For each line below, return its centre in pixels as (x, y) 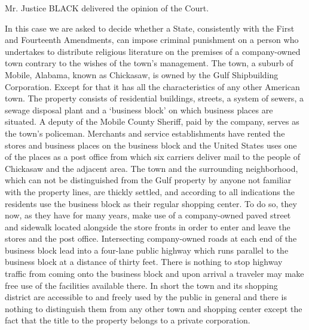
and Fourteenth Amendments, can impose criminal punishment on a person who (152, 40)
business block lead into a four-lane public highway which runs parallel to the (147, 250)
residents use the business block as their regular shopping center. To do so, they (151, 203)
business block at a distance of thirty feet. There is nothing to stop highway (144, 262)
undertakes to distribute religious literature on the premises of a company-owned (153, 51)
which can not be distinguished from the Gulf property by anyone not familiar (148, 180)
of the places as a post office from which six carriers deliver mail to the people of (153, 157)
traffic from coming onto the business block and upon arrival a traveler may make (154, 274)
